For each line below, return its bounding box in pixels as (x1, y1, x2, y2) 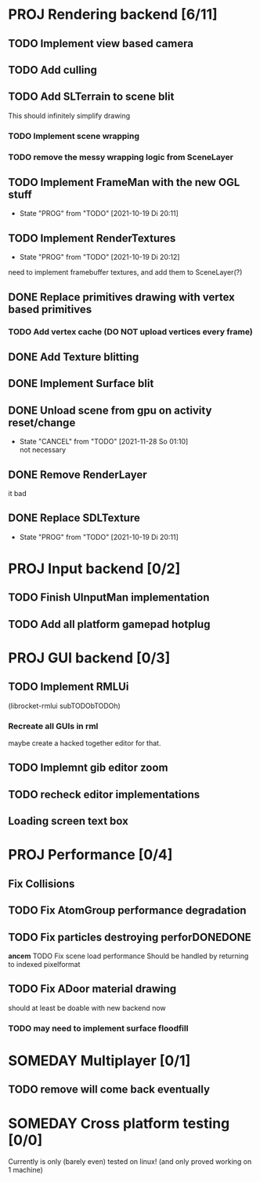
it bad (8, 488, 27, 498)
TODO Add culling (8, 63, 98, 76)
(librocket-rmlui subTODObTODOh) (8, 701, 121, 710)
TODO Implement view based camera (8, 37, 194, 50)
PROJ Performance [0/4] (8, 846, 173, 864)
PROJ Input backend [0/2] (8, 560, 181, 578)
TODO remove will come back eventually (8, 1083, 210, 1096)
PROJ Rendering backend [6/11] (8, 5, 218, 24)
